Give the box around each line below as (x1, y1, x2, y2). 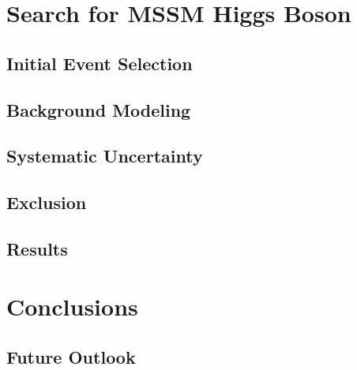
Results (6, 236, 68, 260)
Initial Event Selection (6, 50, 193, 75)
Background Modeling (6, 97, 191, 121)
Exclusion (6, 190, 87, 215)
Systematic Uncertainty (6, 144, 203, 168)
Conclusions (6, 290, 138, 323)
